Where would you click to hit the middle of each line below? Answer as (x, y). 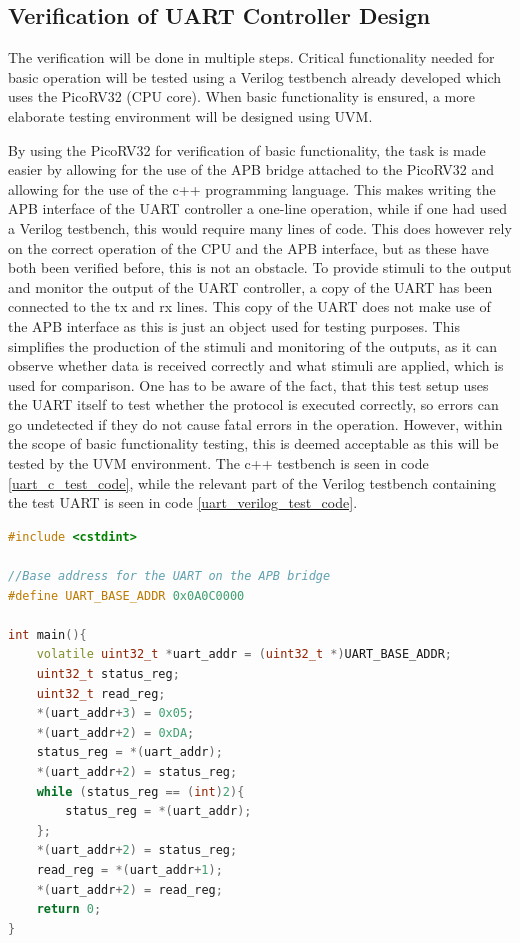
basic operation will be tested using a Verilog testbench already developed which (255, 76)
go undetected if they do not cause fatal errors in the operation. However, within (255, 423)
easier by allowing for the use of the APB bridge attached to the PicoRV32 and (251, 169)
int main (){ (47, 634)
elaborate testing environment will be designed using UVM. (190, 115)
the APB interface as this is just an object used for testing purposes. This (234, 325)
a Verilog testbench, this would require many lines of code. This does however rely (260, 227)
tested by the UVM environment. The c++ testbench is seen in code (218, 463)
